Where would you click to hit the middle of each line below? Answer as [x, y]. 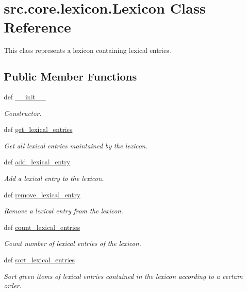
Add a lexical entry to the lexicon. [54, 178]
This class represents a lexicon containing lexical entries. [88, 50]
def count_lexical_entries [42, 227]
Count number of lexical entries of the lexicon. [73, 243]
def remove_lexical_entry [42, 194]
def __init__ [25, 97]
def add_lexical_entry [37, 162]
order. [13, 285]
